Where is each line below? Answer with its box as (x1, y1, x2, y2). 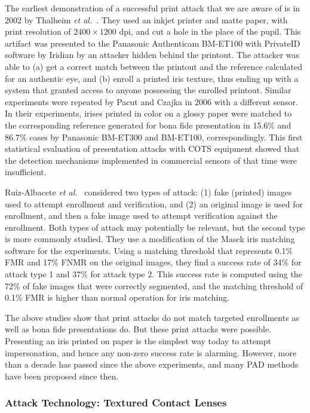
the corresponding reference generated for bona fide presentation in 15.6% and (5, 118, 291, 131)
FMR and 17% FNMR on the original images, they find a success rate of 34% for (5, 256, 302, 268)
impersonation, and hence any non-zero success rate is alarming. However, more (5, 346, 297, 359)
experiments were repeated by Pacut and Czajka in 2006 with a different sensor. (5, 95, 298, 108)
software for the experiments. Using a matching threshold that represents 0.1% (5, 244, 293, 256)
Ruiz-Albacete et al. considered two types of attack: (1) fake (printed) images (5, 185, 292, 198)
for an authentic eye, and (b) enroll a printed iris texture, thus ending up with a (5, 72, 299, 84)
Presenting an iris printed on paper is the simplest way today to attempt (5, 335, 272, 347)
